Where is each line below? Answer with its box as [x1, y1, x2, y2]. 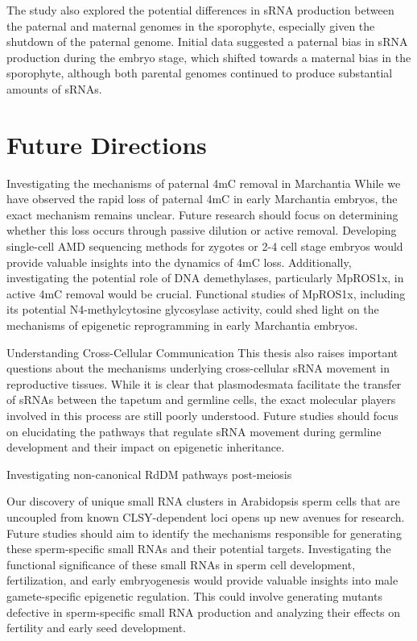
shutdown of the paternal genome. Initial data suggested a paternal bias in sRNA [6, 33, 408, 50]
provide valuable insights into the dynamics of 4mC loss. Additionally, [6, 253, 352, 270]
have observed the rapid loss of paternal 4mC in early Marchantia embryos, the [6, 190, 398, 207]
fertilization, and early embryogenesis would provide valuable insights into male [6, 572, 398, 589]
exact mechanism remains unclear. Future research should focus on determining [6, 206, 398, 223]
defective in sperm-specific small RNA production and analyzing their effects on [6, 603, 401, 620]
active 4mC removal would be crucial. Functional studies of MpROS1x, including [6, 285, 406, 302]
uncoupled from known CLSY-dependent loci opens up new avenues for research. [6, 508, 405, 525]
